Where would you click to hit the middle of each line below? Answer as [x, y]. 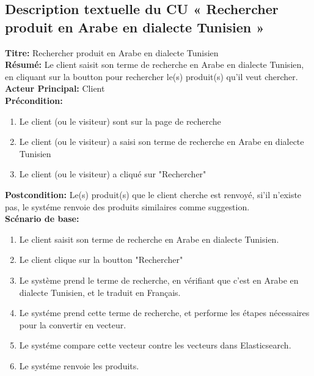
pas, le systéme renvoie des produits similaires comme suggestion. [127, 206]
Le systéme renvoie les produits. [79, 365]
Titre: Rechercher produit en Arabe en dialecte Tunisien [112, 52]
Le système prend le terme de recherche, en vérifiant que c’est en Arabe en [159, 280]
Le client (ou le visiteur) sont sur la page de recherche [120, 121]
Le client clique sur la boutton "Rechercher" [101, 260]
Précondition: [34, 100]
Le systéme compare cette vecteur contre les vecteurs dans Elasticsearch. [155, 345]
